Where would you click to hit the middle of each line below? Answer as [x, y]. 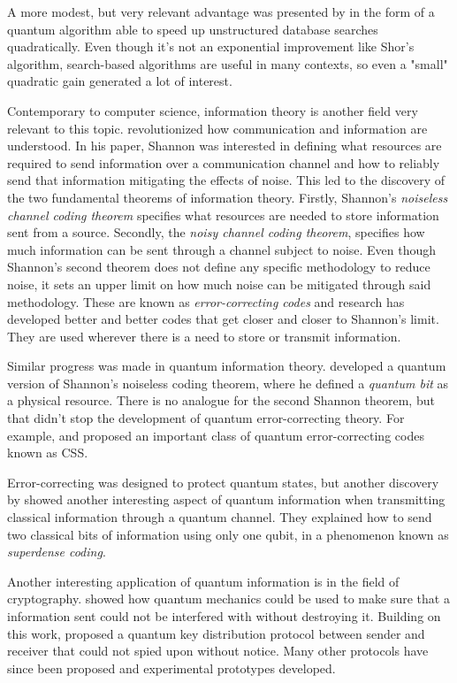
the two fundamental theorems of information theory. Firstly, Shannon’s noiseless [228, 197]
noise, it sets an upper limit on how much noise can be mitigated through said [219, 284]
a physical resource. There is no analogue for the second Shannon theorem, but [221, 400]
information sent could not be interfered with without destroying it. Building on [224, 616]
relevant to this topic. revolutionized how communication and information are [217, 128]
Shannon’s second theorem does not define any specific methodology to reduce [219, 267]
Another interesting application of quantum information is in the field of [203, 581]
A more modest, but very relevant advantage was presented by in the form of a [221, 12]
